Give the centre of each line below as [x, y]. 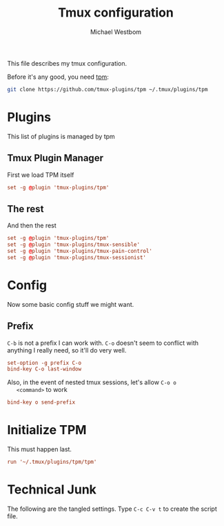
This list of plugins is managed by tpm [61, 136]
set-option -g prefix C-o [44, 363]
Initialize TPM [47, 430]
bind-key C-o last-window [44, 369]
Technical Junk [52, 490]
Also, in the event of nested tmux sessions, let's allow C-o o [92, 382]
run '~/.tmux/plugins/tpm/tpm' [52, 462]
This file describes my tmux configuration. [67, 63]
